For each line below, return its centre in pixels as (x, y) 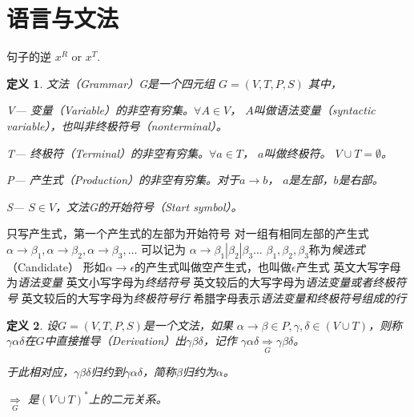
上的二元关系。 (128, 398)
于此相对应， (40, 371)
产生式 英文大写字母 (348, 266)
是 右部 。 (361, 180)
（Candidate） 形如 (56, 266)
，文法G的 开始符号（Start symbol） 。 (149, 206)
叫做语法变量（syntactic (314, 110)
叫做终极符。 (297, 152)
